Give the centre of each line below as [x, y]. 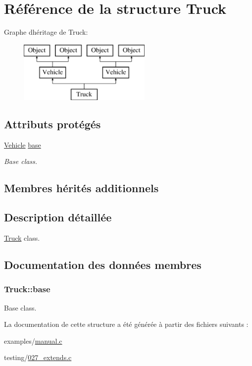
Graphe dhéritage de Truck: [46, 32]
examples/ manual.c [33, 340]
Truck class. [22, 238]
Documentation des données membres [103, 265]
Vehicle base [23, 144]
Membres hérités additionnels [81, 188]
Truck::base [27, 289]
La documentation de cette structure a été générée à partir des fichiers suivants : [126, 324]
